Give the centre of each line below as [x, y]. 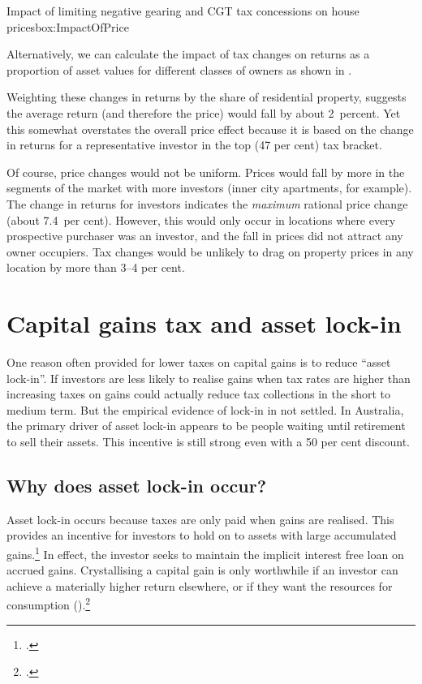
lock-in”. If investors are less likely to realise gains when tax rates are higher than [209, 378]
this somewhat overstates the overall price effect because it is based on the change [210, 129]
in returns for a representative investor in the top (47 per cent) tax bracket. [194, 145]
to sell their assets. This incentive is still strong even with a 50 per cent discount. [208, 441]
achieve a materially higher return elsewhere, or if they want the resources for [200, 585]
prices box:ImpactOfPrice [68, 26]
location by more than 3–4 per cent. [96, 267]
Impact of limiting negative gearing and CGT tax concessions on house [183, 11]
